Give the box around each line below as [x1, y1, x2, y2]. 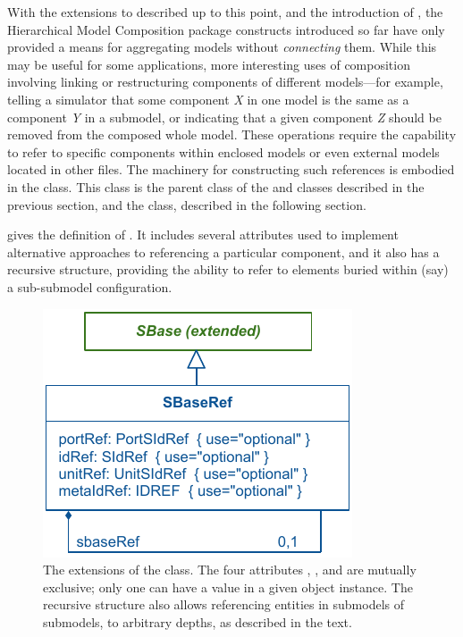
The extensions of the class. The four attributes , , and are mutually [43, 560, 417, 579]
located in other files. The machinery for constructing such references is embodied [7, 160, 455, 179]
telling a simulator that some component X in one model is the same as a [7, 89, 409, 108]
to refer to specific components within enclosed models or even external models [7, 142, 440, 161]
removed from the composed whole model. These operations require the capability [7, 125, 457, 144]
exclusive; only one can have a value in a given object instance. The [43, 577, 413, 596]
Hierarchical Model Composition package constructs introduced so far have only [7, 20, 445, 38]
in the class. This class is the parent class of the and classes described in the [7, 177, 425, 196]
